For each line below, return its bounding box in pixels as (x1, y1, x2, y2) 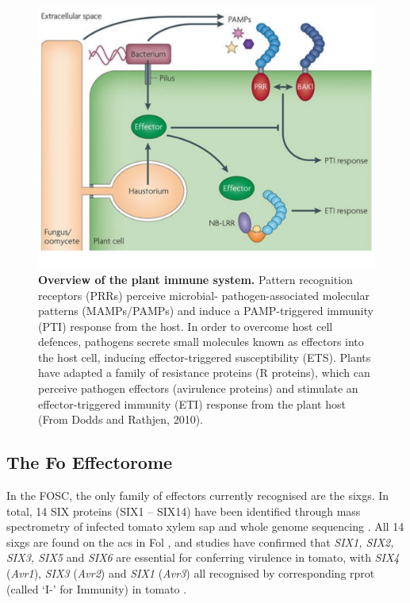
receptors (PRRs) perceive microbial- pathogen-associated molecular (38, 286, 370, 303)
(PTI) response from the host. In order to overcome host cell (38, 317, 333, 334)
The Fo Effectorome (6, 450, 173, 474)
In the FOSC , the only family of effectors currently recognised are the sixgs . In (6, 487, 389, 504)
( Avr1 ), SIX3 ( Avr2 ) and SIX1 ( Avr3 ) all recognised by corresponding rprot (6, 565, 375, 582)
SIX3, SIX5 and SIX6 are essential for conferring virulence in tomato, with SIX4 (6, 549, 400, 566)
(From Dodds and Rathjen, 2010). (38, 411, 204, 428)
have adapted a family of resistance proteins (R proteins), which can (38, 364, 370, 381)
